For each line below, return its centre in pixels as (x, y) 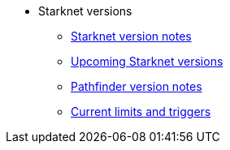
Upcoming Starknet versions (147, 61)
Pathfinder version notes (137, 86)
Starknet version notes (131, 36)
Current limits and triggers (141, 111)
